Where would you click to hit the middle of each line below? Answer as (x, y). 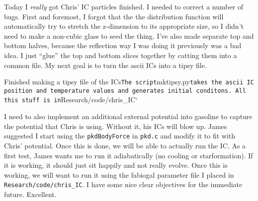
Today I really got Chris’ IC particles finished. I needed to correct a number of (124, 6)
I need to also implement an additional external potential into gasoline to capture (128, 116)
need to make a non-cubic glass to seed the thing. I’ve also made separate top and (129, 35)
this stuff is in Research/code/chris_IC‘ (71, 100)
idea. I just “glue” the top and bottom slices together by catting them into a (121, 55)
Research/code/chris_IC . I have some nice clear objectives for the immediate (123, 184)
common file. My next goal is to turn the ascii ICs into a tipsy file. (105, 65)
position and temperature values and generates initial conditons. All (125, 91)
